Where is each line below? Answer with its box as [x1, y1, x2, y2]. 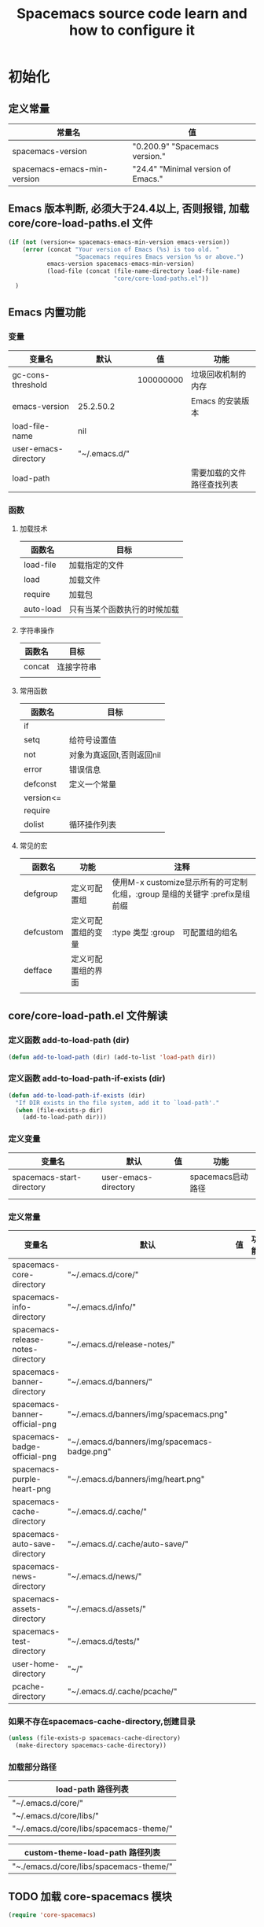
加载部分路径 [8, 1761, 57, 1772]
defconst [23, 778, 57, 789]
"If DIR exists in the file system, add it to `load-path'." [15, 1099, 220, 1107]
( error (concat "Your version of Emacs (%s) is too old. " [22, 245, 220, 253]
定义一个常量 [68, 779, 116, 790]
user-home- [12, 1658, 60, 1669]
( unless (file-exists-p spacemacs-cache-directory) [8, 1734, 181, 1742]
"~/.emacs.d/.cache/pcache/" [67, 1686, 178, 1697]
